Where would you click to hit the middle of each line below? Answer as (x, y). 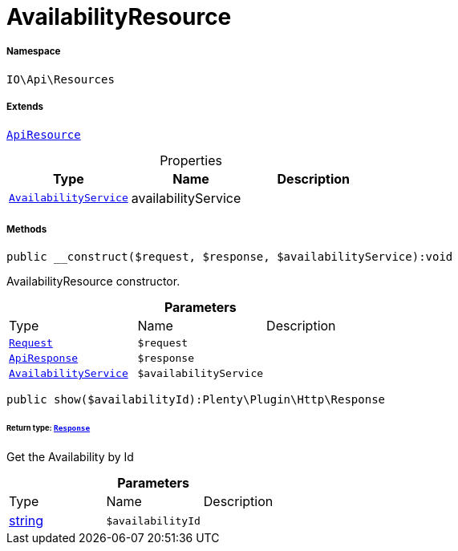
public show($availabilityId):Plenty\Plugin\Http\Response (196, 400)
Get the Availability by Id (70, 457)
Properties (191, 160)
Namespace (34, 52)
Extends (25, 107)
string (26, 521)
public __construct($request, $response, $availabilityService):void (230, 257)
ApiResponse (44, 359)
